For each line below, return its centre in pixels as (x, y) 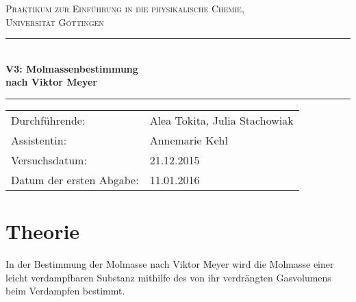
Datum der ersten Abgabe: (75, 179)
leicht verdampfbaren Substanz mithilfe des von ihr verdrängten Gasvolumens (168, 277)
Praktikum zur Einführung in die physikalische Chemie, (125, 8)
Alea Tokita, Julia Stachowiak (221, 120)
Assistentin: (39, 140)
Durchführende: (48, 120)
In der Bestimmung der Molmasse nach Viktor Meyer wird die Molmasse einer (170, 264)
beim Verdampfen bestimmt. (65, 291)
